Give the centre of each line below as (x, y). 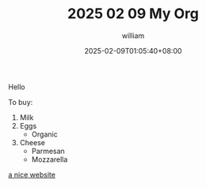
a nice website (32, 174)
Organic (44, 134)
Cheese (32, 142)
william (133, 36)
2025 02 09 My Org (133, 14)
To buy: (21, 102)
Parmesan (48, 151)
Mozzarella (50, 159)
